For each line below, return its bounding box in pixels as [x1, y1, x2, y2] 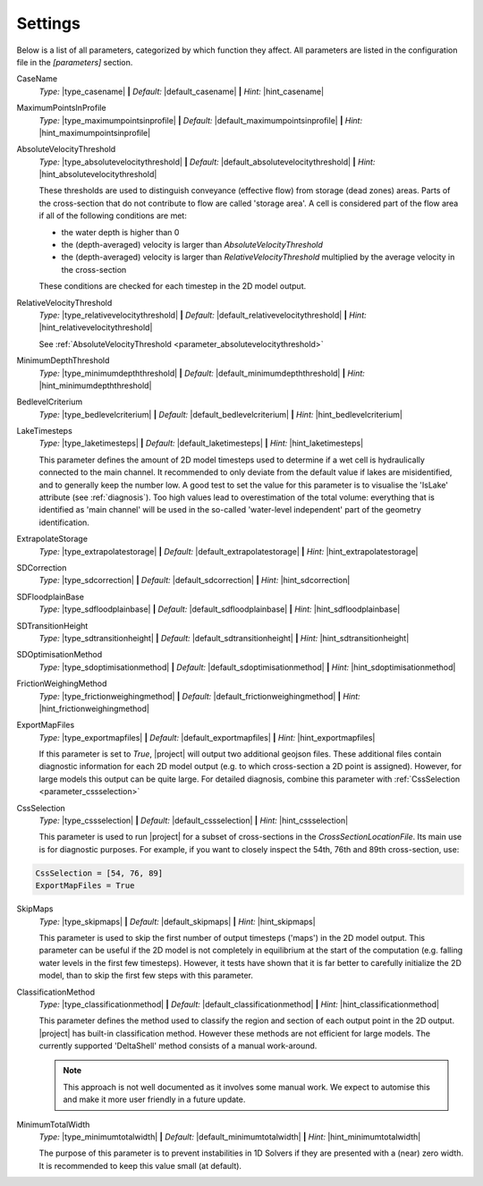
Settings [16, 13, 80, 33]
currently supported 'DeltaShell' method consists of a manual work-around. [38, 1040, 318, 1051]
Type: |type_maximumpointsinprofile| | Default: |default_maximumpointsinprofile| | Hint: [38, 114, 362, 125]
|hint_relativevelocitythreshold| [38, 322, 153, 333]
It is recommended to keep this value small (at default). [38, 1160, 241, 1171]
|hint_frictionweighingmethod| [38, 703, 149, 714]
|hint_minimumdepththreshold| [38, 380, 152, 391]
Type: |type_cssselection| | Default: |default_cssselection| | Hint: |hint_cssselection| [38, 815, 349, 826]
